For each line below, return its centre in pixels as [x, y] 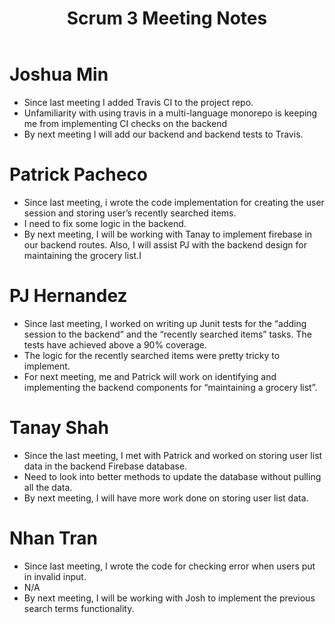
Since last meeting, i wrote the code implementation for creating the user [174, 202]
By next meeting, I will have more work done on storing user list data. [166, 498]
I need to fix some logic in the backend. [105, 223]
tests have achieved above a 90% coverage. [115, 344]
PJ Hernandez [68, 296]
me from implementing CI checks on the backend [125, 123]
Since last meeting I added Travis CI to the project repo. [138, 102]
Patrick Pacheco [79, 174]
